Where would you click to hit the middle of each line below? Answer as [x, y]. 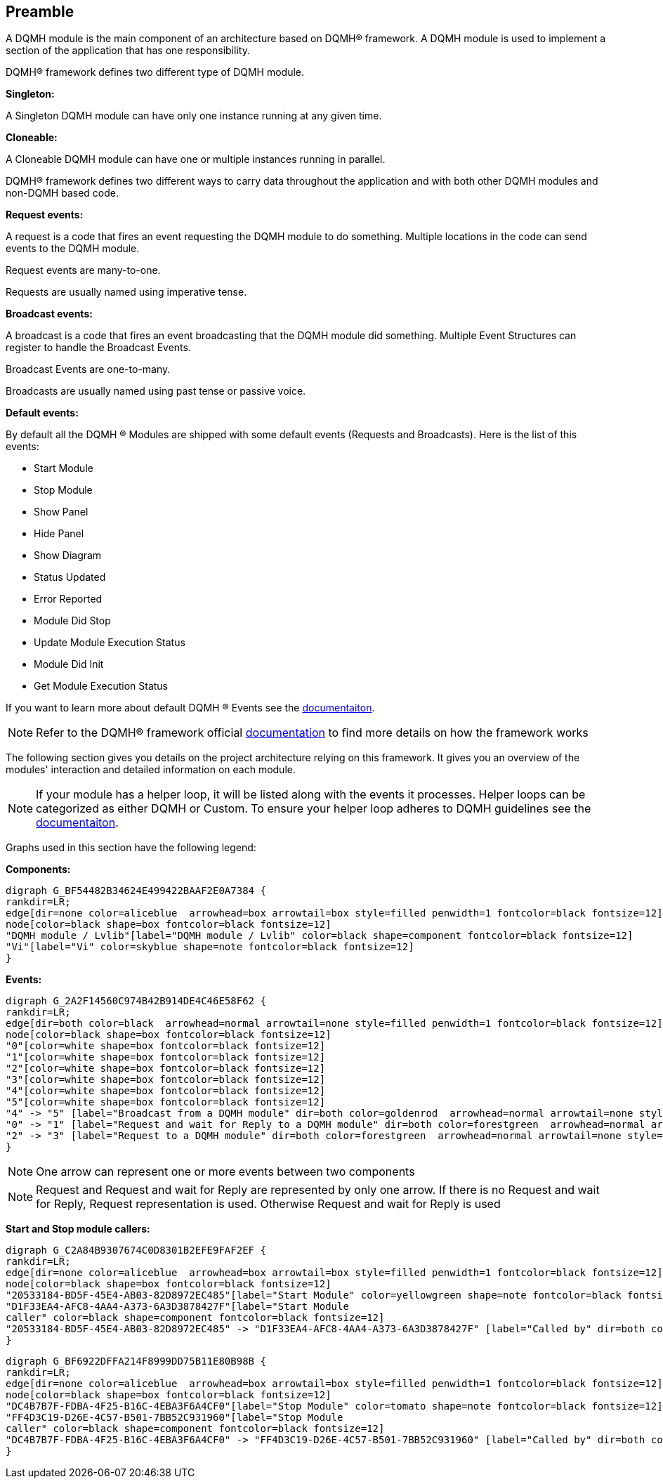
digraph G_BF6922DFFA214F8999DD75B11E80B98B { [136, 1361]
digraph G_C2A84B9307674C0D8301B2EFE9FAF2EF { [136, 1250]
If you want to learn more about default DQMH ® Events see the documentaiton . [190, 708]
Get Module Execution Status [101, 686]
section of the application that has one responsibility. [128, 51]
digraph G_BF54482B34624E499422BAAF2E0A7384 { [136, 891]
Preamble [40, 12]
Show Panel [61, 512]
